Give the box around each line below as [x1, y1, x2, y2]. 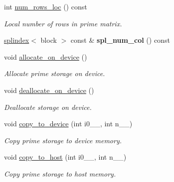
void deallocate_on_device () [4, 85, 94, 95]
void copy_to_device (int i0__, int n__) [4, 118, 133, 129]
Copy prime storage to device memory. [4, 135, 122, 145]
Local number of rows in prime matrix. [4, 18, 122, 28]
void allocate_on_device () [4, 51, 87, 62]
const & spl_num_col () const [70, 35, 170, 45]
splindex [4, 35, 29, 45]
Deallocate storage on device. [4, 101, 92, 112]
